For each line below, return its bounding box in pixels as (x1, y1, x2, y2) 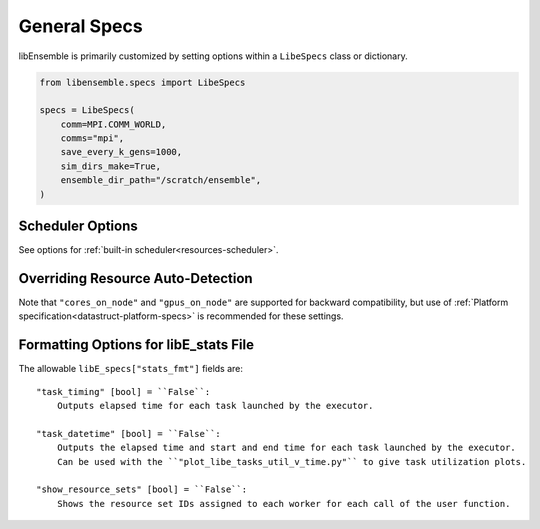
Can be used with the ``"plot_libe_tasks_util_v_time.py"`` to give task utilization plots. (56, 456, 527, 467)
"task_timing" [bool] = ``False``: (36, 386, 211, 397)
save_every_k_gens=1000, (60, 146, 183, 158)
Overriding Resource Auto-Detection (18, 270, 254, 287)
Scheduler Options (18, 218, 139, 235)
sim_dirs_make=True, (60, 160, 162, 172)
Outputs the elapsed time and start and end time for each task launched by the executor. (56, 442, 517, 454)
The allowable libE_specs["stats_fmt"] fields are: (18, 363, 244, 375)
